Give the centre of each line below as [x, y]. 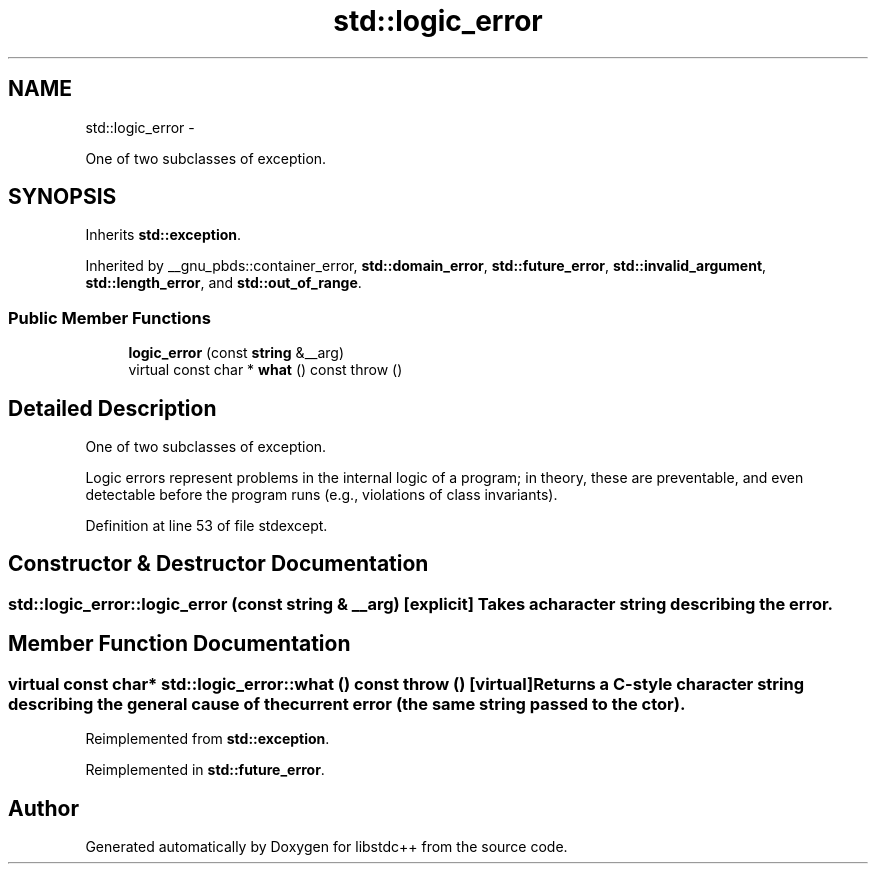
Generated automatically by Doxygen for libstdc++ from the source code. [326, 846]
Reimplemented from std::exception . [207, 739]
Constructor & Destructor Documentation [218, 564]
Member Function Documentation [179, 644]
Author [43, 808]
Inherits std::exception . [163, 235]
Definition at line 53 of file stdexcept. [206, 526]
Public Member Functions [109, 317]
